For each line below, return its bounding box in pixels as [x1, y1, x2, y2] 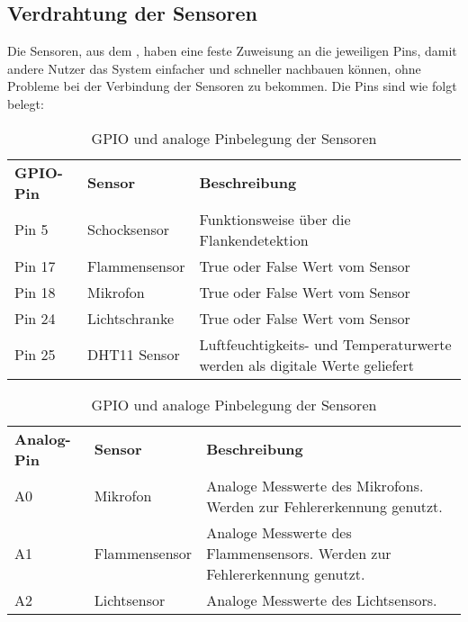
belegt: [7, 94, 44, 113]
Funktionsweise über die [199, 208, 351, 230]
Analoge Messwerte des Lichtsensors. [206, 589, 437, 610]
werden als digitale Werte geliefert [199, 354, 414, 375]
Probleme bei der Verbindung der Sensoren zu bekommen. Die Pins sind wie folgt [7, 77, 457, 95]
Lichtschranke [87, 307, 174, 329]
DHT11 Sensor [87, 344, 180, 365]
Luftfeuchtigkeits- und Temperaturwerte [199, 333, 452, 355]
